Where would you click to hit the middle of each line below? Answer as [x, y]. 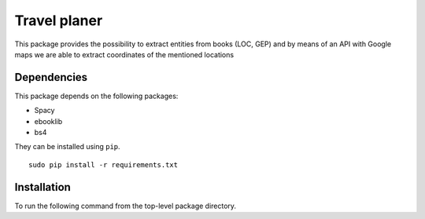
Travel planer [59, 20]
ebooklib [48, 121]
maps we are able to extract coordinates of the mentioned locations [124, 54]
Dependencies [51, 77]
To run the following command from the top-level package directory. [125, 206]
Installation [42, 187]
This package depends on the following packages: [96, 96]
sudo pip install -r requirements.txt [103, 164]
